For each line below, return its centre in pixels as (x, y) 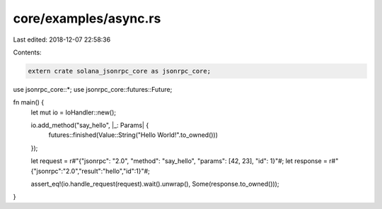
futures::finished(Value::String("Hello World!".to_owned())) (133, 135)
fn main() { (29, 102)
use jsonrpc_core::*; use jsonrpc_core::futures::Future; (93, 89)
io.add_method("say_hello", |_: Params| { (90, 125)
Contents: (27, 52)
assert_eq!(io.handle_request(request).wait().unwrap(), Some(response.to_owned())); (155, 184)
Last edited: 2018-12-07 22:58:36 (62, 40)
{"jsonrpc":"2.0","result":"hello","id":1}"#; (90, 171)
